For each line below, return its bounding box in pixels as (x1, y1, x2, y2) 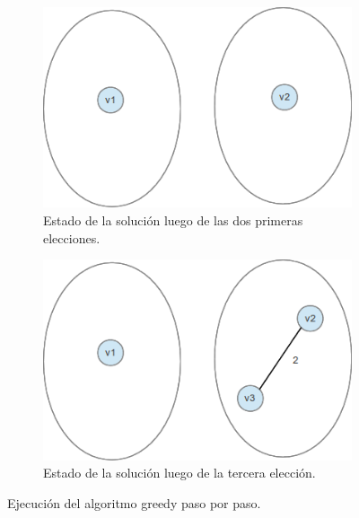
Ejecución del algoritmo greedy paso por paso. (7, 493, 261, 512)
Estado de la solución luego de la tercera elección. (43, 463, 316, 482)
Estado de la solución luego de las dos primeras (43, 211, 303, 230)
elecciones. (43, 228, 101, 247)
